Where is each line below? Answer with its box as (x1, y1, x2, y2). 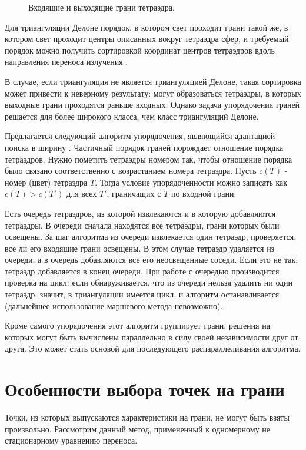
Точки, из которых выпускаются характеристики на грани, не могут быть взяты (5, 411, 290, 423)
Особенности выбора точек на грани (5, 377, 285, 401)
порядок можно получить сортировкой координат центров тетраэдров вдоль (5, 44, 275, 56)
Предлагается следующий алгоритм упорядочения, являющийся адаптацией (5, 130, 275, 142)
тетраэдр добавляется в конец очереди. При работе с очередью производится (5, 264, 280, 277)
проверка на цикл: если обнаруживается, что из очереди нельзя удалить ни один (5, 276, 293, 289)
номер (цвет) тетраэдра (5, 176, 88, 188)
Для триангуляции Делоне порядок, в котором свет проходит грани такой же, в (5, 21, 288, 33)
